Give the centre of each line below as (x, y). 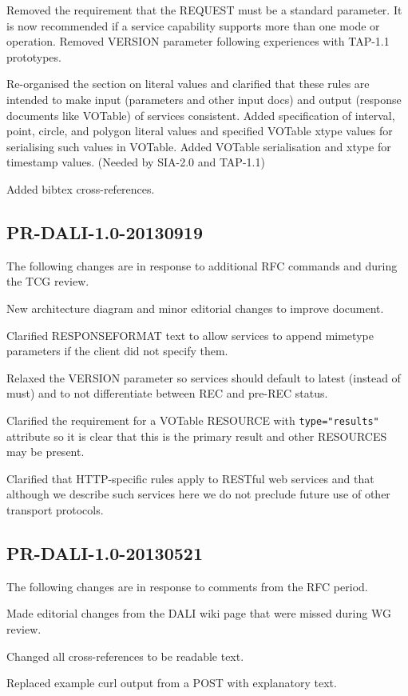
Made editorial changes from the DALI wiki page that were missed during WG (199, 613)
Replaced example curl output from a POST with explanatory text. (172, 683)
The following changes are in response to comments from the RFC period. (187, 586)
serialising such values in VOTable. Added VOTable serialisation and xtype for (199, 146)
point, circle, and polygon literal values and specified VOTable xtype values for (200, 131)
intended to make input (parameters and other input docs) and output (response (204, 99)
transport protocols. (55, 509)
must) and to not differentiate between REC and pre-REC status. (167, 393)
